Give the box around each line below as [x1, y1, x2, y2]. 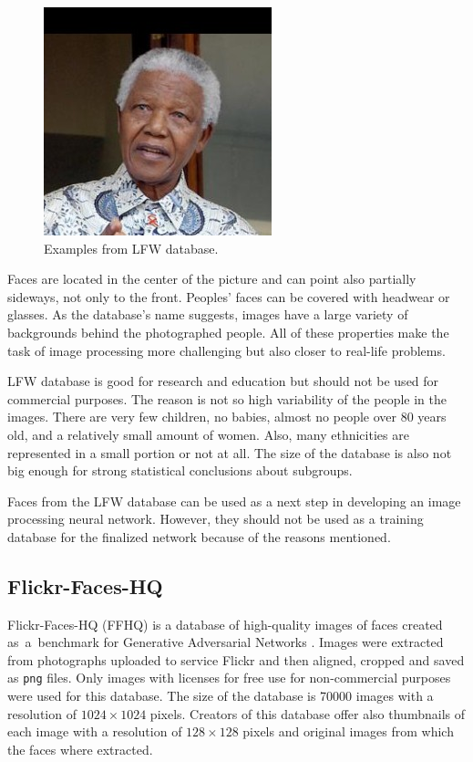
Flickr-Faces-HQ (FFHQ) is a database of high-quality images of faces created [7, 614, 443, 633]
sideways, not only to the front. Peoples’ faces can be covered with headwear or [7, 287, 450, 306]
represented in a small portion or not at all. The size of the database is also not [7, 443, 452, 462]
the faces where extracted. [7, 739, 153, 758]
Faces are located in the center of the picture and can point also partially [7, 269, 416, 288]
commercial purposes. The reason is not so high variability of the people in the [7, 389, 447, 408]
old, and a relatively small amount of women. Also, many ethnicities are [7, 424, 409, 444]
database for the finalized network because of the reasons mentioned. [7, 527, 391, 546]
